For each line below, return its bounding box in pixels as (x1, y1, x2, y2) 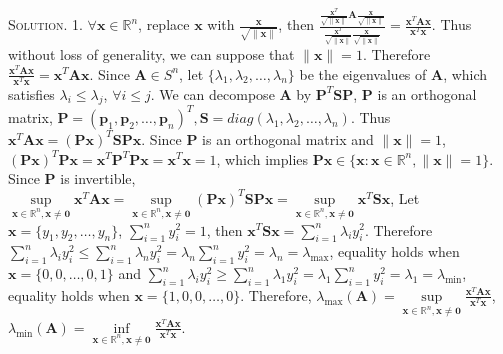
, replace (138, 14, 190, 35)
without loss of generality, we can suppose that (8, 43, 295, 64)
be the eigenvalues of (299, 63, 427, 84)
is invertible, (60, 168, 136, 189)
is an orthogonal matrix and (202, 128, 374, 149)
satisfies (8, 83, 55, 104)
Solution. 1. (8, 14, 83, 35)
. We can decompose (150, 83, 275, 104)
